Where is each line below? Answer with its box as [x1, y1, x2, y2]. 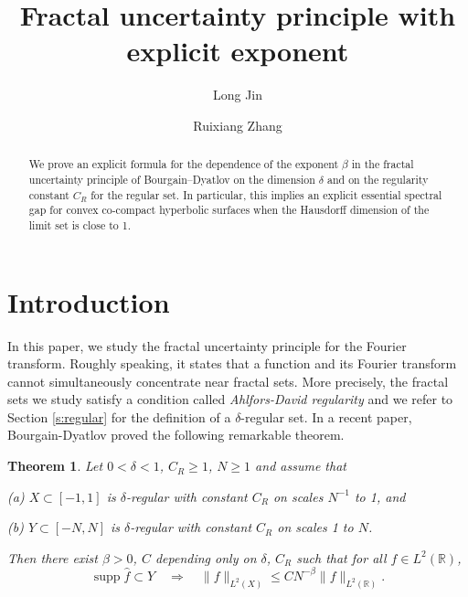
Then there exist [7, 548, 98, 567]
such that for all [296, 548, 387, 567]
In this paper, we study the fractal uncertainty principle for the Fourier [7, 336, 407, 355]
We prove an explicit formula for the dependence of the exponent [28, 156, 339, 172]
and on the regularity [327, 171, 429, 187]
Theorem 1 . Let [7, 456, 103, 475]
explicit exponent [126, 32, 349, 69]
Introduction [7, 283, 170, 320]
